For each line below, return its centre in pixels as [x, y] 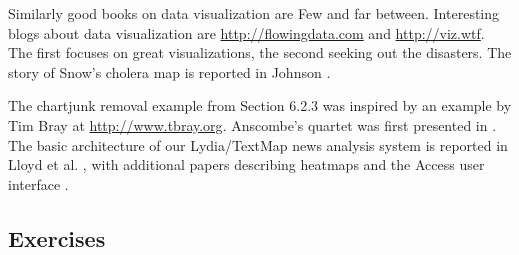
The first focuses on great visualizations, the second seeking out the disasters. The [260, 52]
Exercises [57, 237]
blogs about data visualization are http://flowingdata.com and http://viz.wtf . [246, 32]
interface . [38, 183]
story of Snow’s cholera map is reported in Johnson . [169, 71]
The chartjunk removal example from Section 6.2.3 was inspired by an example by [260, 105]
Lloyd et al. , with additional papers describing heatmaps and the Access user [246, 164]
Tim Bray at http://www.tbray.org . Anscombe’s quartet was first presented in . [252, 124]
